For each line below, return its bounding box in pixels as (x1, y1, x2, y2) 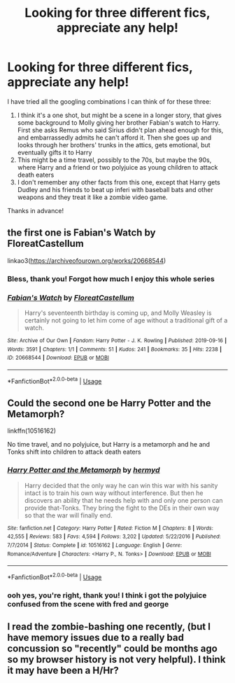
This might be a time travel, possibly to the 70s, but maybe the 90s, (17, 156, 212, 164)
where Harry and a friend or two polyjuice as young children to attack (17, 163, 218, 171)
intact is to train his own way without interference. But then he (24, 489, 204, 497)
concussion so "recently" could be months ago (7, 643, 218, 655)
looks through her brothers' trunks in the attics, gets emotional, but (17, 140, 211, 149)
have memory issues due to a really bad (7, 632, 184, 644)
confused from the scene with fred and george (7, 599, 169, 609)
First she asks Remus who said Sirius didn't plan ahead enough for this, (17, 126, 224, 134)
